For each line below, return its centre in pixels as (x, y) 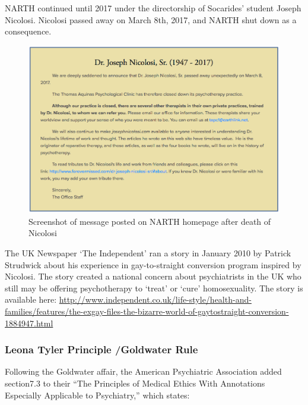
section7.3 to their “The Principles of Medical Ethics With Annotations (135, 383)
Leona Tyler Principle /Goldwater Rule (101, 349)
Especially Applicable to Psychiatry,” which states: (97, 395)
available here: (31, 299)
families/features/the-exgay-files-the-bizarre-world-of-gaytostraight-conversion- (147, 311)
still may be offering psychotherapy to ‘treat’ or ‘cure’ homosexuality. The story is (154, 288)
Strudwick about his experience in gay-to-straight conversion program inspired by (153, 264)
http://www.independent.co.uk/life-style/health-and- (155, 299)
